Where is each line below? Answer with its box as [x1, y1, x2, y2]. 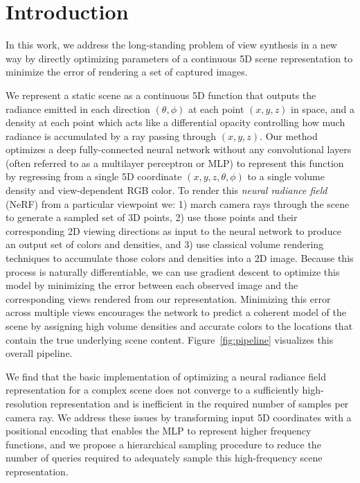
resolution [6, 396, 48, 410]
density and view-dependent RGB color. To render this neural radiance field [6, 183, 327, 197]
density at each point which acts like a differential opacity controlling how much [6, 115, 345, 130]
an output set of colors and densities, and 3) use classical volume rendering [6, 237, 324, 252]
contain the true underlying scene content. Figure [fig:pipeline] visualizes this [6, 332, 334, 346]
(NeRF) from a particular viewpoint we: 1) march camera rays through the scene [6, 196, 350, 211]
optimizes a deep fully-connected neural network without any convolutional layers [6, 142, 352, 157]
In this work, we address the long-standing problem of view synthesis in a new [6, 37, 337, 52]
